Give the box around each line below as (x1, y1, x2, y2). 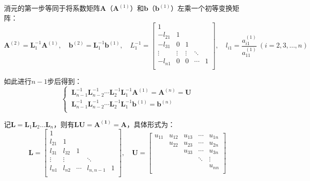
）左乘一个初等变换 (170, 3, 232, 13)
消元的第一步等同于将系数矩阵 (4, 3, 100, 13)
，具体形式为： (127, 119, 175, 129)
